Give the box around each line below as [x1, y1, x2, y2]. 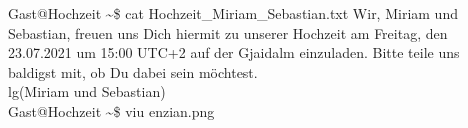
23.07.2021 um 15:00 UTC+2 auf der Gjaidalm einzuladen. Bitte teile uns [8, 42, 460, 63]
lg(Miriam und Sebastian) [8, 81, 166, 102]
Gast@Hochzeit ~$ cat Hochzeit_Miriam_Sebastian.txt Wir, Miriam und [8, 3, 458, 23]
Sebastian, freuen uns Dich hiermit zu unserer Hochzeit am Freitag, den [8, 22, 448, 43]
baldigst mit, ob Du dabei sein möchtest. [8, 61, 258, 82]
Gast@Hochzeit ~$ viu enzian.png [8, 100, 215, 121]
